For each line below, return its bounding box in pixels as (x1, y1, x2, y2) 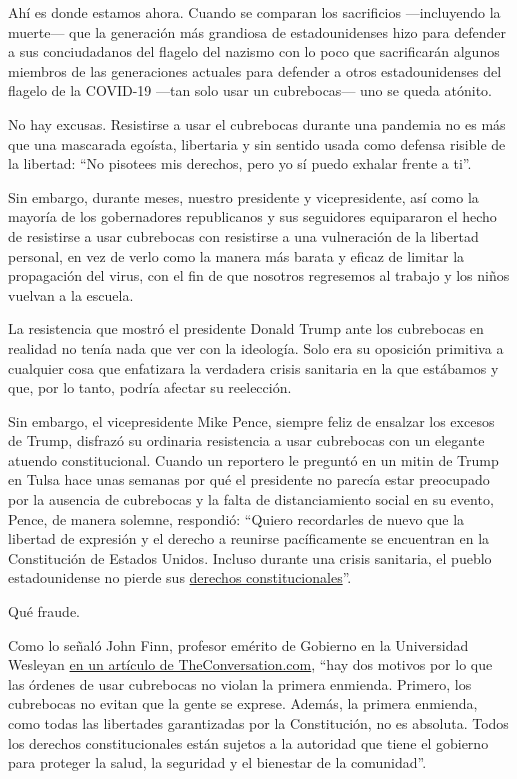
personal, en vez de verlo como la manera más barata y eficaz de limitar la (8, 245, 465, 266)
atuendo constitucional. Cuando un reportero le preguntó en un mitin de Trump (8, 449, 499, 470)
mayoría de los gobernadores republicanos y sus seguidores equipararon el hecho (8, 206, 497, 227)
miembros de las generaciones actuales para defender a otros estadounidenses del (8, 60, 502, 81)
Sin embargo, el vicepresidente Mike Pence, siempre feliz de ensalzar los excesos (8, 410, 495, 431)
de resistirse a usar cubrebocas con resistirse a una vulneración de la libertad (8, 225, 479, 246)
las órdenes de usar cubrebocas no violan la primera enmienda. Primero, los (8, 673, 472, 694)
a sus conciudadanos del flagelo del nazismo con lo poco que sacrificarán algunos (8, 41, 500, 62)
